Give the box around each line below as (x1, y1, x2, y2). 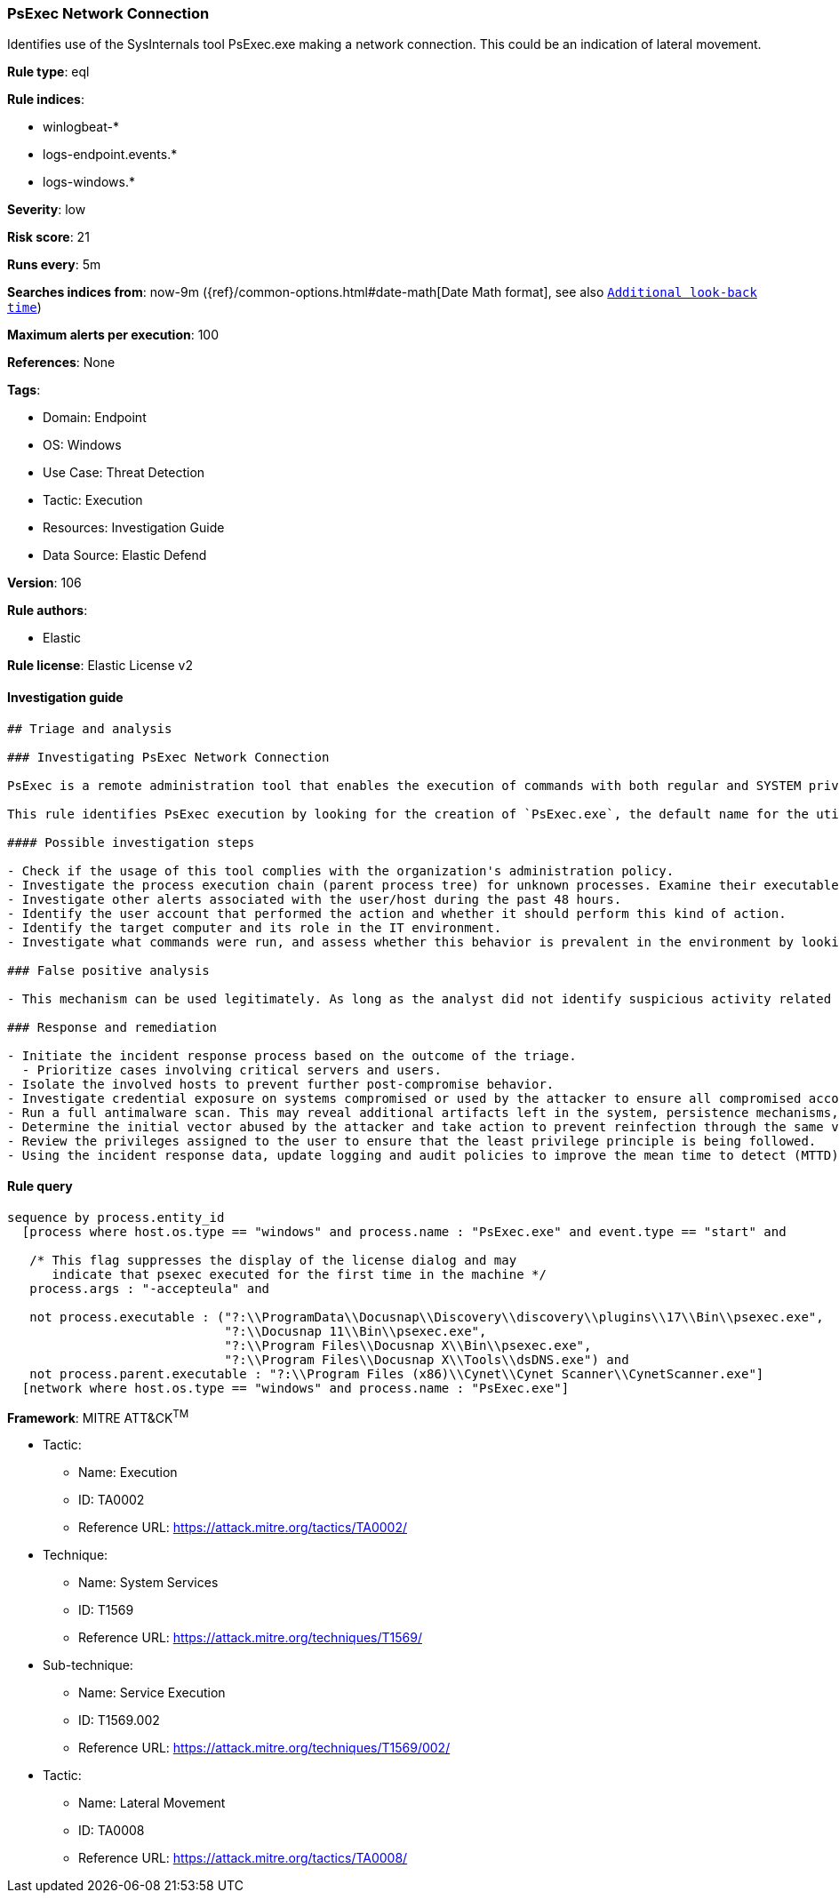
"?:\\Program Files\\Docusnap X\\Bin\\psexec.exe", (224, 1337, 592, 1353)
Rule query (7, 1178, 73, 1194)
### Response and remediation (7, 1019, 218, 1034)
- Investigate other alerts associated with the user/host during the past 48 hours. (7, 891, 622, 906)
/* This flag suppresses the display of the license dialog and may (29, 1252, 517, 1267)
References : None (7, 355, 116, 371)
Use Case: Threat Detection (43, 465, 205, 481)
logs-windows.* (43, 174, 135, 190)
